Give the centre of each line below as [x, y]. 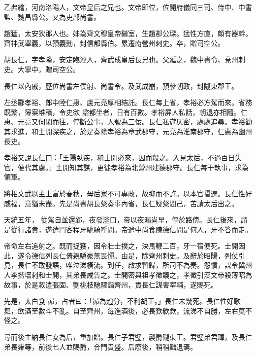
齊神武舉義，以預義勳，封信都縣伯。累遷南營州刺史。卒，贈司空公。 [114, 43]
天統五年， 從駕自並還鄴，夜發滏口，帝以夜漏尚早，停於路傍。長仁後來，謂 [126, 220]
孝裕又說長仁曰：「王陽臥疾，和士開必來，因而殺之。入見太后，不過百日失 [123, 158]
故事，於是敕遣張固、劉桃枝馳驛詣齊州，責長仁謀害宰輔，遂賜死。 [111, 284]
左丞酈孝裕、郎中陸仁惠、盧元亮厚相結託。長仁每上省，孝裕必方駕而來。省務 [128, 102]
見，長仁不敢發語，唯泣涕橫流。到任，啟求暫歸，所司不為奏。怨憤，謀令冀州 [128, 265]
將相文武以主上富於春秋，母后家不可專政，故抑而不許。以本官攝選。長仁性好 [128, 193]
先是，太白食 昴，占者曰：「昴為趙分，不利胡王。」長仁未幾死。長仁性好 [119, 301]
